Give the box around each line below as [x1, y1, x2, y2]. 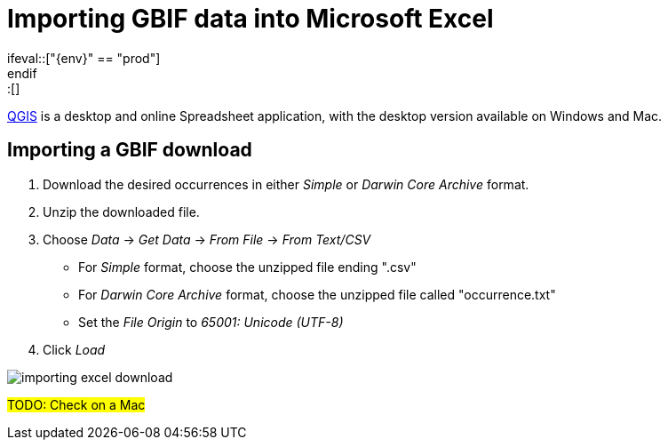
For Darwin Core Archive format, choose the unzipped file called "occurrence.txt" [78, 286, 556, 302]
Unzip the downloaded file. [43, 204, 200, 220]
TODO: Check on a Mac [7, 396, 146, 412]
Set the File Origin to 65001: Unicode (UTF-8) [78, 314, 344, 330]
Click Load [43, 341, 106, 357]
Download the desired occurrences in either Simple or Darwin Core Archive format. [43, 176, 529, 192]
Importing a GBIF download [7, 139, 252, 162]
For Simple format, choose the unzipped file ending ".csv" [78, 259, 417, 275]
